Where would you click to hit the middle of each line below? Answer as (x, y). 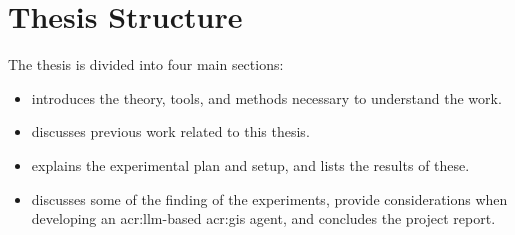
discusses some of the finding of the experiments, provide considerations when (269, 198)
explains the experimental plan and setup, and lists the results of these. (250, 164)
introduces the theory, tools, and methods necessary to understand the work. (266, 97)
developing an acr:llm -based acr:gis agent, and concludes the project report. (263, 218)
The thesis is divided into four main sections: (146, 64)
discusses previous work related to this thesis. (170, 131)
